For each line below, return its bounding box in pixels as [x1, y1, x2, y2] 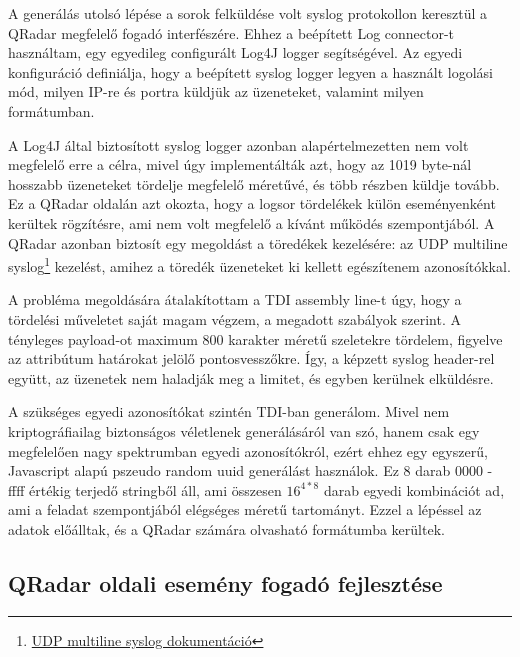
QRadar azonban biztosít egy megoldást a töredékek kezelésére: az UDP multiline [8, 232, 508, 253]
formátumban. [8, 100, 95, 121]
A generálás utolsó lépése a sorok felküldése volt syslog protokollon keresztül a [8, 3, 488, 23]
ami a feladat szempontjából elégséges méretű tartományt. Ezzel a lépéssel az [8, 499, 482, 520]
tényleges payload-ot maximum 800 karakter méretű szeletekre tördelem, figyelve [8, 328, 503, 349]
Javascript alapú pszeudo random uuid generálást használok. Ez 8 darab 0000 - [8, 460, 493, 481]
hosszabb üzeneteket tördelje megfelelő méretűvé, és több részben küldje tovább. [8, 173, 500, 194]
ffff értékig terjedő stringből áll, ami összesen [8, 479, 282, 500]
